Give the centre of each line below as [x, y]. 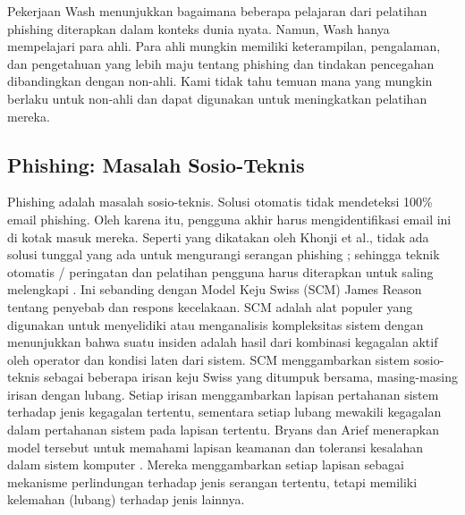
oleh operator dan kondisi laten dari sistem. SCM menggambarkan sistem [209, 359]
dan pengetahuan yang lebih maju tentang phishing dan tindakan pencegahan [221, 63]
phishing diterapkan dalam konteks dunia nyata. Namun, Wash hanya [199, 28]
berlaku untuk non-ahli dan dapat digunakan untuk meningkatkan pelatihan [217, 98]
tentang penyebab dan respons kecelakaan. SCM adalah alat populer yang [210, 306]
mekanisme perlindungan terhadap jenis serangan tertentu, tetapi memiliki [212, 481]
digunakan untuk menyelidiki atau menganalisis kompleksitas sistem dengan [216, 324]
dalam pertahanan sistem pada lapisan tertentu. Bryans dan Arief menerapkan [223, 430]
